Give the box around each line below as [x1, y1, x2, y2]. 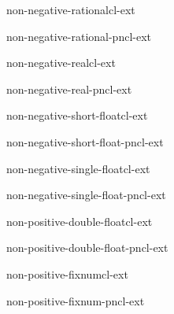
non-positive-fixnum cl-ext [6, 265, 128, 282]
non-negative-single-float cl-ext [6, 160, 150, 176]
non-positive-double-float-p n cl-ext [6, 239, 168, 256]
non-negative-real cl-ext [6, 54, 116, 71]
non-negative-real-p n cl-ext [6, 80, 132, 97]
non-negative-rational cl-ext [6, 2, 135, 17]
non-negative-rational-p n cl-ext [6, 28, 152, 44]
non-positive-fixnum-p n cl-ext [6, 292, 145, 308]
